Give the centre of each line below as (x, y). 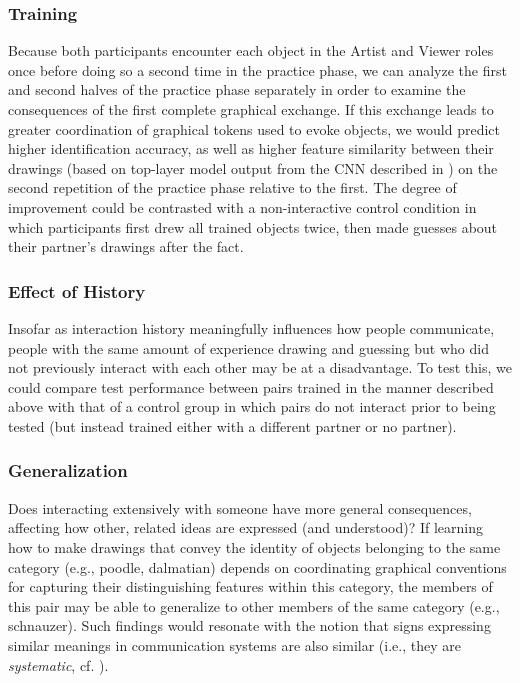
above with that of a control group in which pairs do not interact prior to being (252, 406)
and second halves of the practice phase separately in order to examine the (237, 89)
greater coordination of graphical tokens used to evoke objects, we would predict (254, 128)
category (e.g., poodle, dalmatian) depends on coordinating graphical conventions (257, 566)
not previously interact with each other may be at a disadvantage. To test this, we (260, 367)
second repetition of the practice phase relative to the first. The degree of (232, 187)
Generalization (68, 470)
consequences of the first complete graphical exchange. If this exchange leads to (251, 109)
